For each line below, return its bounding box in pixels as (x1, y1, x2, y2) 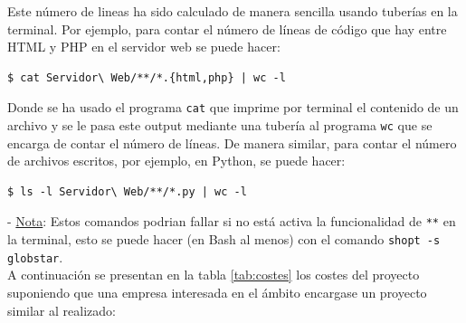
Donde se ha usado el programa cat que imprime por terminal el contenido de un (7, 98, 459, 117)
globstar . (7, 247, 63, 266)
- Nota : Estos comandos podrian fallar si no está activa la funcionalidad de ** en (7, 212, 456, 231)
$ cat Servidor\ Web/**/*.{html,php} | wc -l (7, 71, 286, 84)
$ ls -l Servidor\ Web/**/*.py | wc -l (7, 185, 247, 198)
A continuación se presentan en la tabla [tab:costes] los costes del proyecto (7, 265, 420, 284)
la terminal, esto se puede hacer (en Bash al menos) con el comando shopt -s (7, 230, 441, 249)
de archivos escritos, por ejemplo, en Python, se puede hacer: (7, 151, 346, 170)
